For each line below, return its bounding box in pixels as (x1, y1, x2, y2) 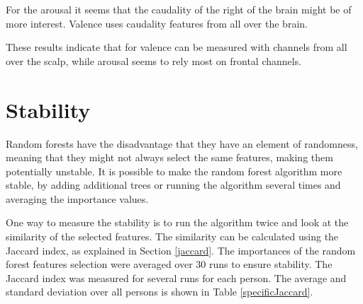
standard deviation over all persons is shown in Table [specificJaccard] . (6, 284, 313, 299)
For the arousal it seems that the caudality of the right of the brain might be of (6, 2, 352, 16)
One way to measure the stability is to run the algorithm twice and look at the (6, 215, 349, 230)
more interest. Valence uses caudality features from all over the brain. (6, 16, 308, 30)
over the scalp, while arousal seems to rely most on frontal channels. (6, 53, 302, 68)
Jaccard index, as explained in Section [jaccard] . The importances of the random (6, 242, 356, 257)
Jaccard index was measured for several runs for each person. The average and (6, 270, 347, 285)
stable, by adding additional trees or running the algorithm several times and (6, 177, 341, 192)
